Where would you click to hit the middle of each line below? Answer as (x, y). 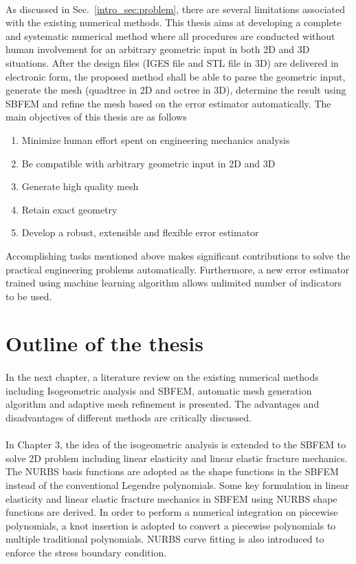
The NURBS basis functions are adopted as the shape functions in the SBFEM (172, 471)
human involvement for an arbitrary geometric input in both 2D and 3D (158, 49)
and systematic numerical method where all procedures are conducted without (170, 35)
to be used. (29, 296)
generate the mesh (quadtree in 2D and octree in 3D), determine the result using (176, 90)
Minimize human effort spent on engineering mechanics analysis (156, 139)
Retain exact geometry (69, 209)
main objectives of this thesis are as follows (96, 117)
